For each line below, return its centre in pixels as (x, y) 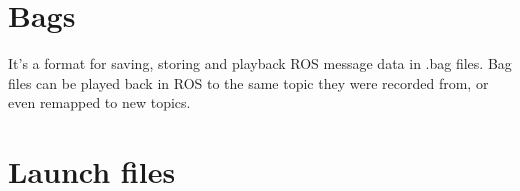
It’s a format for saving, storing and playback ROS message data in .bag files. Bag (260, 63)
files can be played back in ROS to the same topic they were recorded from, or (248, 82)
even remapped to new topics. (99, 102)
